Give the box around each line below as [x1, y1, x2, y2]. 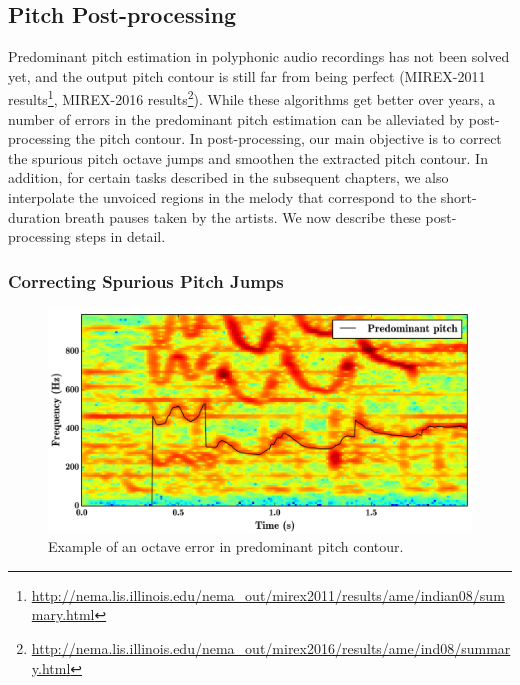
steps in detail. [75, 226, 166, 247]
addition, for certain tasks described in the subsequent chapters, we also [8, 167, 449, 188]
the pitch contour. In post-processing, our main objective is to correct [75, 128, 502, 149]
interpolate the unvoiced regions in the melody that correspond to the [8, 187, 437, 208]
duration [8, 206, 61, 227]
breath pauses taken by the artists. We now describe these [64, 206, 421, 227]
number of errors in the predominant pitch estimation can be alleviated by [8, 108, 465, 129]
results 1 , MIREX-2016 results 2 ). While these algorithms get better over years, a [8, 86, 496, 110]
